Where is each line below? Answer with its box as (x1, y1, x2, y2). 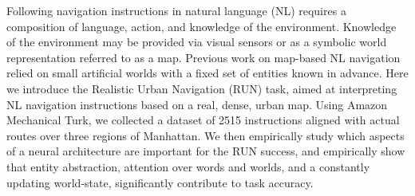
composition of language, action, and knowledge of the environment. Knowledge (6, 18, 397, 34)
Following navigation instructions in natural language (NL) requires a (6, 2, 346, 18)
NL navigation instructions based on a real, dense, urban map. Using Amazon (6, 96, 388, 112)
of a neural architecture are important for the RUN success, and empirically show (6, 143, 405, 159)
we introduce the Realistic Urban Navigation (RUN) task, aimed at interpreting (6, 80, 397, 96)
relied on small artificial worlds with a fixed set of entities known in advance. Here (6, 65, 409, 81)
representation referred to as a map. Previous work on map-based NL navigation (6, 49, 401, 65)
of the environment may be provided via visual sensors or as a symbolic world (6, 33, 387, 50)
